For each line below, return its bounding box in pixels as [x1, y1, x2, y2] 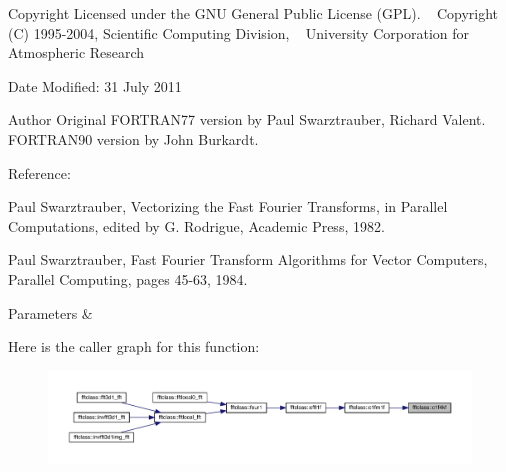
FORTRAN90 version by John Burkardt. [8, 128, 259, 149]
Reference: [8, 162, 71, 183]
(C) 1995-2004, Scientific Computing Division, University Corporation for [8, 22, 469, 43]
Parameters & [8, 302, 93, 323]
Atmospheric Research [8, 42, 145, 63]
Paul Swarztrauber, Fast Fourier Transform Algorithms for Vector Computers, [8, 249, 488, 270]
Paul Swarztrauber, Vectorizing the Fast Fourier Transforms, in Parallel [8, 196, 448, 217]
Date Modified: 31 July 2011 [8, 75, 182, 96]
